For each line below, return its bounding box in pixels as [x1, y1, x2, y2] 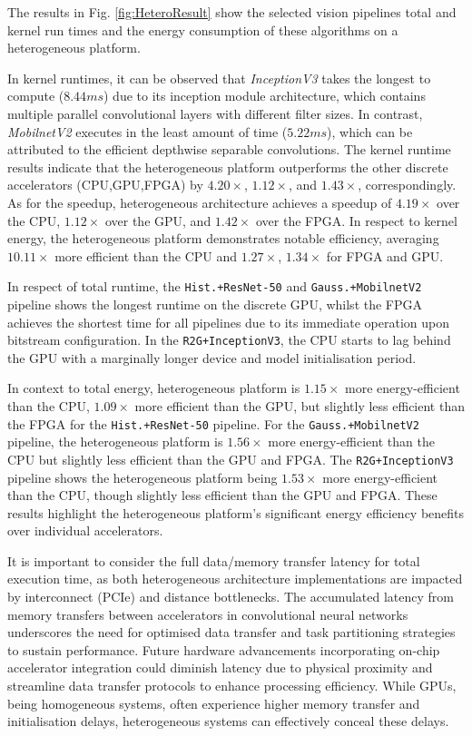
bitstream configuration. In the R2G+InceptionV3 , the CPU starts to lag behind [7, 330, 451, 349]
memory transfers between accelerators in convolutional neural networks [7, 604, 408, 623]
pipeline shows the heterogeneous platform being [7, 467, 278, 486]
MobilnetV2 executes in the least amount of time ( [7, 122, 288, 141]
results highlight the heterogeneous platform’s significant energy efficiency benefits [7, 503, 465, 522]
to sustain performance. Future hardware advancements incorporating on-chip [7, 640, 440, 659]
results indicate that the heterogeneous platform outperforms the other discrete [7, 157, 448, 176]
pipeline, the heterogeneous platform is [7, 432, 223, 451]
